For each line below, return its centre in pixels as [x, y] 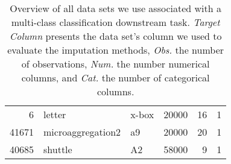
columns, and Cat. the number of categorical [115, 77]
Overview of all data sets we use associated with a [115, 8]
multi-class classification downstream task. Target [115, 22]
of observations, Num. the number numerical [115, 64]
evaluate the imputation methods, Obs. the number [116, 50]
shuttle [58, 149]
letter [55, 114]
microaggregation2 [82, 132]
